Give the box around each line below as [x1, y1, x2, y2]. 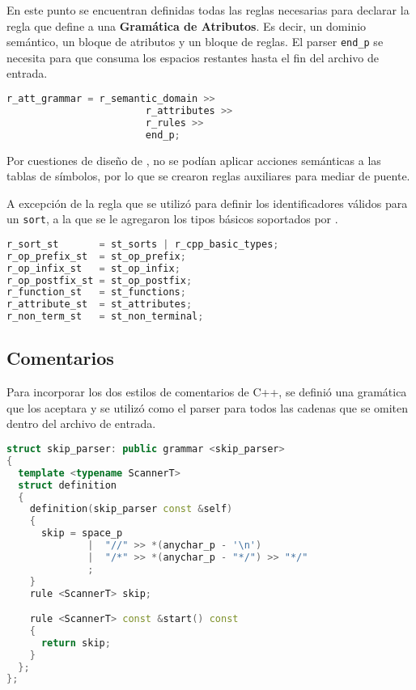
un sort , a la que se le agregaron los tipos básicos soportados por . [6, 210, 338, 227]
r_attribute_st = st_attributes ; [6, 298, 193, 311]
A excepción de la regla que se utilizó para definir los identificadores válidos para [6, 194, 408, 211]
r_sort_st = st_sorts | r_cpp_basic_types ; [6, 238, 279, 250]
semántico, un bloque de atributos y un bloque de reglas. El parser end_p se [6, 33, 384, 50]
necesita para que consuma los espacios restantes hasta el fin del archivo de [6, 49, 379, 66]
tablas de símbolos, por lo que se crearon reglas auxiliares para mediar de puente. [6, 167, 410, 184]
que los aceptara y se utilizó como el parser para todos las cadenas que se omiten [6, 399, 409, 416]
